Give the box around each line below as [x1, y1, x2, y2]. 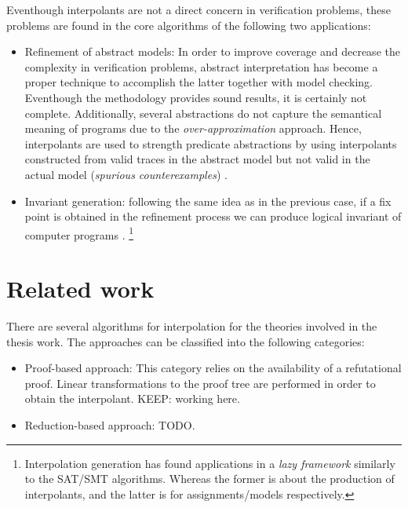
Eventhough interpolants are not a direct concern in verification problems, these [6, 2, 391, 17]
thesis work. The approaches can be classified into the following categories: [6, 333, 365, 349]
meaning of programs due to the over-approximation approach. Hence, [24, 120, 362, 137]
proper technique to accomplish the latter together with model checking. [24, 74, 373, 90]
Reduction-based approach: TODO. [24, 417, 195, 433]
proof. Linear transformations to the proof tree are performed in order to [24, 375, 376, 391]
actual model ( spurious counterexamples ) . [24, 166, 228, 182]
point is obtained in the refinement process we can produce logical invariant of [24, 208, 402, 225]
